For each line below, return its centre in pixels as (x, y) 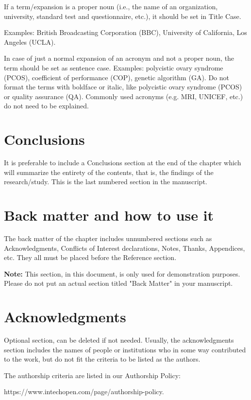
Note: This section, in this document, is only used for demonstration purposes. (122, 273)
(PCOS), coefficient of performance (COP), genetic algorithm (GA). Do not (117, 77)
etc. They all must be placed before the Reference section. (90, 257)
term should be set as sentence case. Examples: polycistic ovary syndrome (114, 67)
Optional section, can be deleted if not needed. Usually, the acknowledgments (119, 340)
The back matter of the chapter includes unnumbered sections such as (108, 238)
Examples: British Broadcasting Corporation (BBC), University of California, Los (125, 32)
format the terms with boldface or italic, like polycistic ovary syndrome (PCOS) (123, 87)
